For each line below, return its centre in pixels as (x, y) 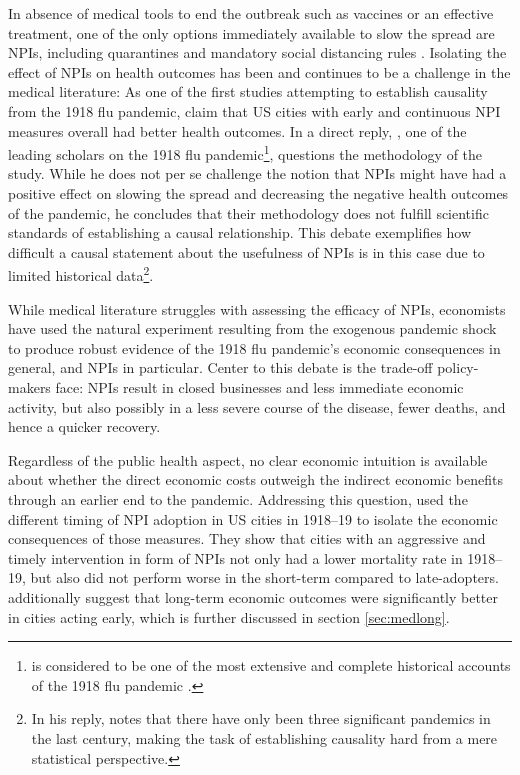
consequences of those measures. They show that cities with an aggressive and (247, 538)
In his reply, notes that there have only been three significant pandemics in (261, 718)
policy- (458, 367)
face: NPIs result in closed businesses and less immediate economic (259, 387)
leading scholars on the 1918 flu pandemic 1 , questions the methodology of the (245, 152)
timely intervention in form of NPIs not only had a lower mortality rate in (235, 557)
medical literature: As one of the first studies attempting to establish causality (248, 91)
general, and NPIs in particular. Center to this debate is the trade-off (220, 367)
